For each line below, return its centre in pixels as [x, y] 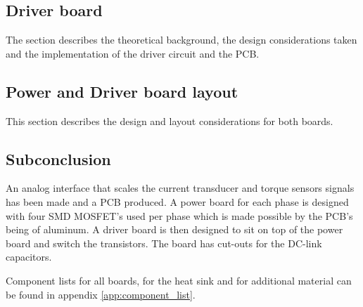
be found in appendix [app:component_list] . [101, 294]
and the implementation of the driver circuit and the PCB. [133, 53]
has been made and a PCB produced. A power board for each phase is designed [177, 201]
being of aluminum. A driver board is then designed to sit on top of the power [174, 229]
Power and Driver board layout [122, 91]
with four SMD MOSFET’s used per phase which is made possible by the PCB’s [179, 215]
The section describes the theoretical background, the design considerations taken [181, 40]
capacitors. [29, 257]
